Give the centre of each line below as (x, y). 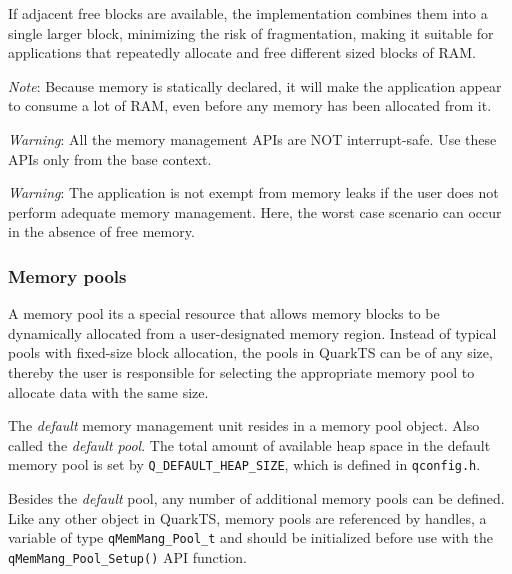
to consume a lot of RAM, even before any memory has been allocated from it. (250, 105)
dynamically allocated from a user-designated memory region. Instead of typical (252, 332)
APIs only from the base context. (110, 158)
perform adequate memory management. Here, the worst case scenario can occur (255, 211)
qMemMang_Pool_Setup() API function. (127, 556)
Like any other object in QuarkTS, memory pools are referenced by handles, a (247, 517)
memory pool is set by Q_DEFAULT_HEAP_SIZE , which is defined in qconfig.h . (244, 464)
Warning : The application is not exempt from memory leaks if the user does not (253, 192)
